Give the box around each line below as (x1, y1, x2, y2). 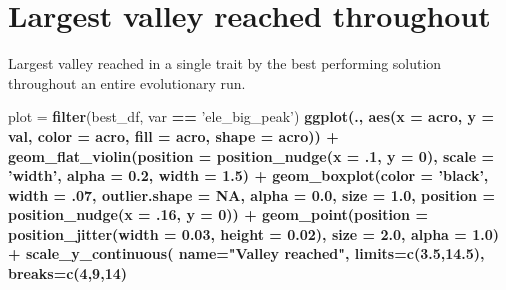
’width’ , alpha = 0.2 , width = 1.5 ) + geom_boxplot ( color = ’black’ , (8, 165, 489, 186)
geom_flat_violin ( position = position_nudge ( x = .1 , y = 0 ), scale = (8, 145, 495, 166)
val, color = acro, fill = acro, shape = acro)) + (8, 125, 339, 146)
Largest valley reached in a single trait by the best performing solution (8, 53, 442, 74)
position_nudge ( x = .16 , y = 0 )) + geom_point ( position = (8, 204, 428, 225)
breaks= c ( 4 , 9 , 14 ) (8, 263, 128, 284)
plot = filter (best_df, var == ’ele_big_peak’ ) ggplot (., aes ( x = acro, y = (8, 106, 494, 127)
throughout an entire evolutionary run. (8, 72, 246, 93)
